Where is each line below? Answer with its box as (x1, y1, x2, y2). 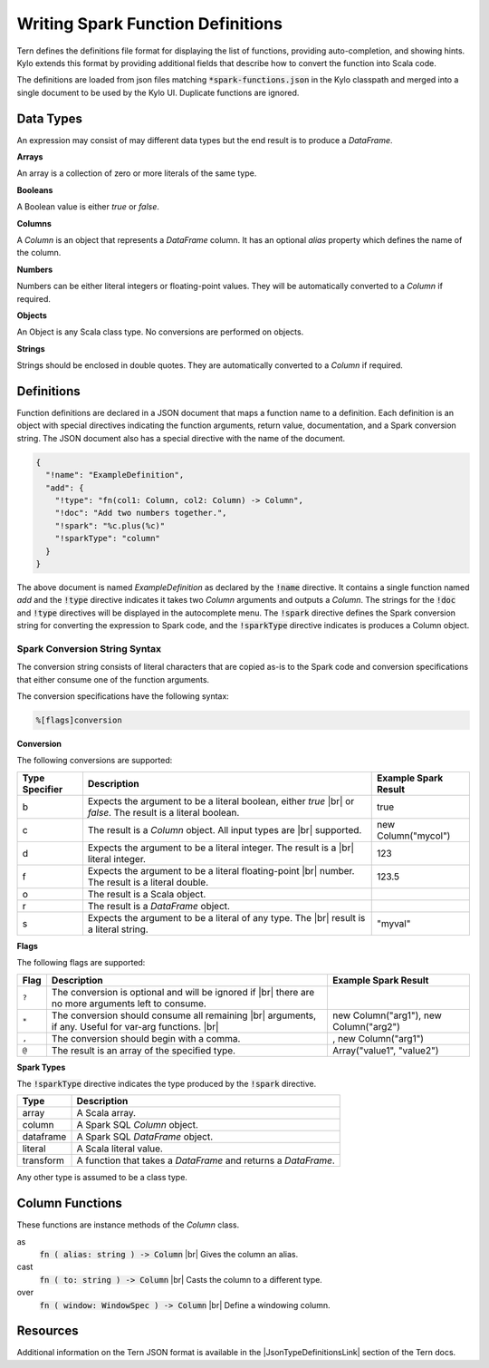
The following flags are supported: (16, 957, 146, 968)
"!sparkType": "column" (54, 533, 160, 544)
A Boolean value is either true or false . (16, 201, 160, 212)
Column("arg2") (331, 1020, 400, 1033)
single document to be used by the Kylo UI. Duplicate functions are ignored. (16, 87, 300, 98)
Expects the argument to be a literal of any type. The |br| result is (87, 911, 366, 924)
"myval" (376, 917, 411, 929)
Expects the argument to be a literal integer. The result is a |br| (87, 841, 355, 854)
